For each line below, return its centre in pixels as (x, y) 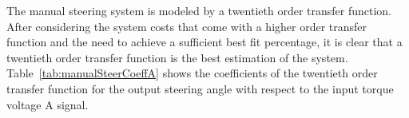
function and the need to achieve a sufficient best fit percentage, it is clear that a (204, 42)
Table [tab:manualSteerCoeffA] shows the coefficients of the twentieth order (192, 73)
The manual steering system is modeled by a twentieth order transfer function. (199, 10)
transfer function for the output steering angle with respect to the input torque (200, 88)
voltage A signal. (48, 104)
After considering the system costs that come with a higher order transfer (187, 26)
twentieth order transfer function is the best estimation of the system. (177, 57)
